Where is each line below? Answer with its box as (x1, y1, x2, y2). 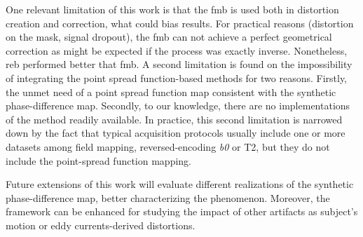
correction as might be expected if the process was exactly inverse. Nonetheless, (6, 43, 348, 57)
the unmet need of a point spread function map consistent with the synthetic (6, 84, 336, 99)
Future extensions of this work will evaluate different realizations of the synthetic (6, 177, 354, 191)
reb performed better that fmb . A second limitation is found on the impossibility (6, 57, 352, 72)
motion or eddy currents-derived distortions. (6, 217, 196, 232)
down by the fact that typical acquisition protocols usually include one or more (6, 126, 345, 140)
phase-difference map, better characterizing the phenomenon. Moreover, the (6, 190, 330, 205)
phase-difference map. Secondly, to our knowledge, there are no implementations (6, 98, 350, 113)
